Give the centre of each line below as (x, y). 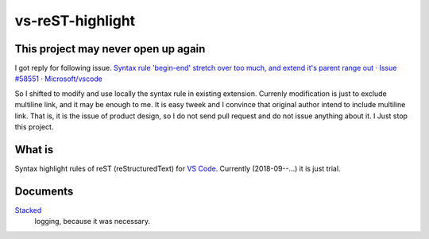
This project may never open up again (110, 49)
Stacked (28, 210)
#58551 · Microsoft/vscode (59, 79)
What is (34, 150)
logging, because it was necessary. (93, 222)
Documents (44, 191)
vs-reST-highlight (75, 21)
